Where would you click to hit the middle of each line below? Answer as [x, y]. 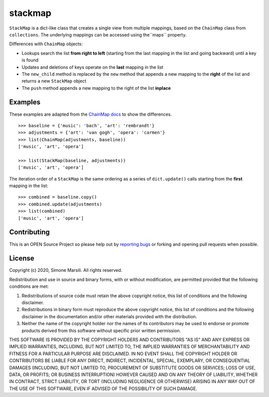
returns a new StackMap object [54, 81]
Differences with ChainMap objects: [46, 44]
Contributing [29, 232]
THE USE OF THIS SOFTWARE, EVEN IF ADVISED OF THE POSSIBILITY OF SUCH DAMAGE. [103, 389]
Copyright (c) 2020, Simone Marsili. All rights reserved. [66, 270]
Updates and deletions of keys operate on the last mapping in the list [93, 67]
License [22, 259]
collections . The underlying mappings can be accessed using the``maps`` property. [98, 34]
